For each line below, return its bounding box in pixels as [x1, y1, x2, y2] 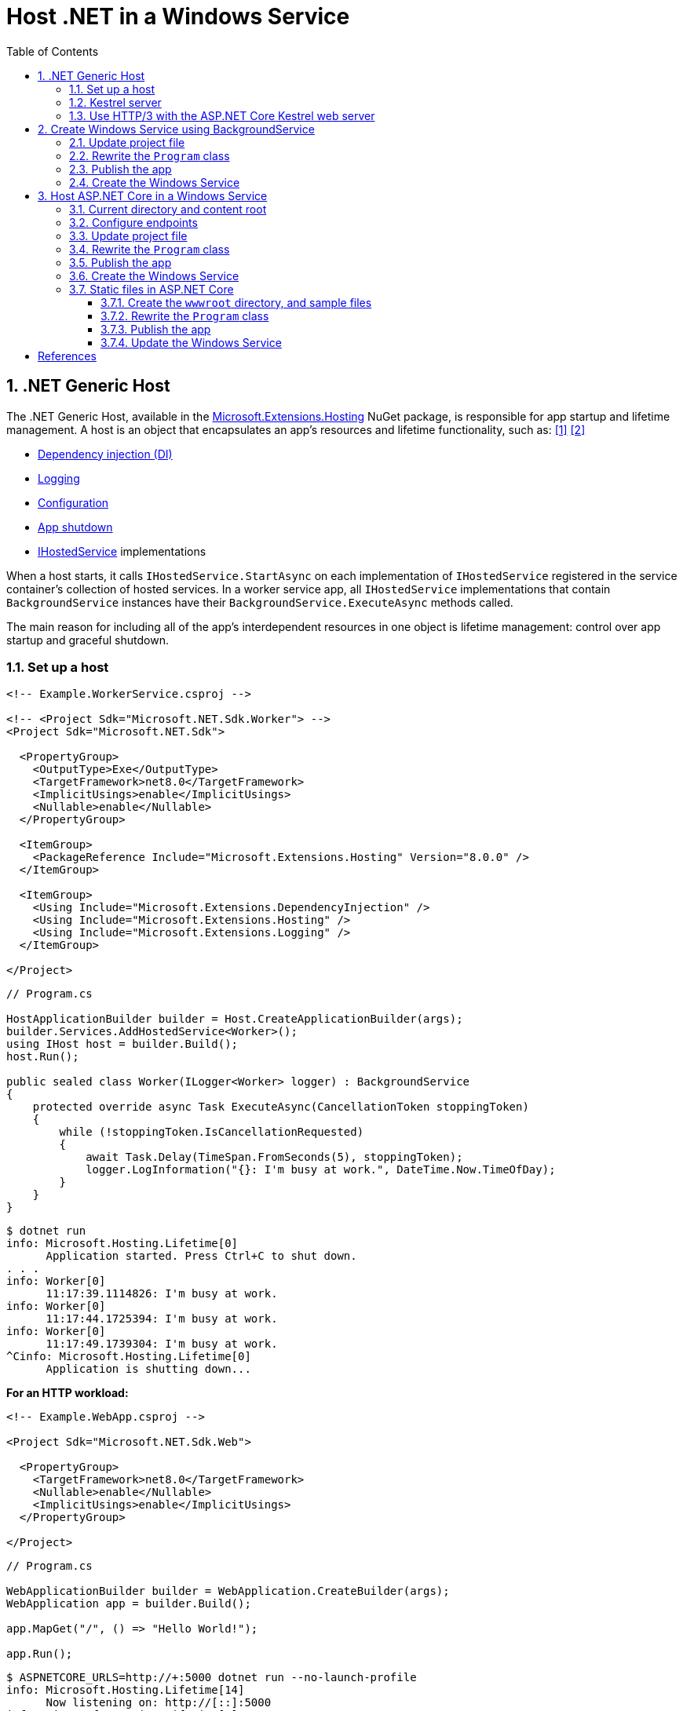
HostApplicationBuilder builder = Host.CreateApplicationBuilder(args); [6, 1012, 463, 1026]
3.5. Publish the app [69, 255, 172, 269]
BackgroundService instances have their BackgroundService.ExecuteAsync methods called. [6, 595, 513, 609]
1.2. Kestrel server [69, 95, 162, 109]
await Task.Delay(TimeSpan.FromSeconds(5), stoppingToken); [86, 1151, 463, 1164]
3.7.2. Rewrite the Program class [100, 308, 269, 323]
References [38, 348, 97, 363]
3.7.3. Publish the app [100, 322, 211, 336]
